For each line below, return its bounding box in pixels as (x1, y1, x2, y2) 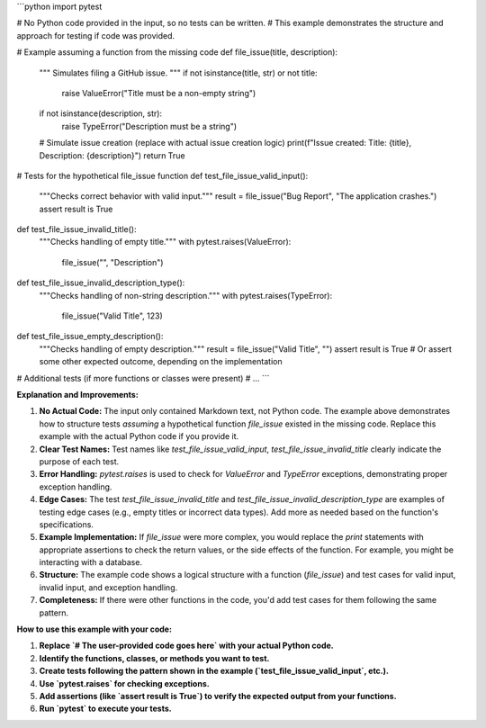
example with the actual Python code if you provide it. (39, 431, 239, 442)
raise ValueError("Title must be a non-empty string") (61, 87, 256, 98)
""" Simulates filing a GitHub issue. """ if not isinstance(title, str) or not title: (39, 67, 319, 78)
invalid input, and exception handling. (39, 581, 178, 593)
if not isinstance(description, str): (39, 108, 162, 119)
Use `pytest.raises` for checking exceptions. (39, 678, 211, 688)
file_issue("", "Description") (61, 256, 164, 267)
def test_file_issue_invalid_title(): (16, 224, 137, 235)
